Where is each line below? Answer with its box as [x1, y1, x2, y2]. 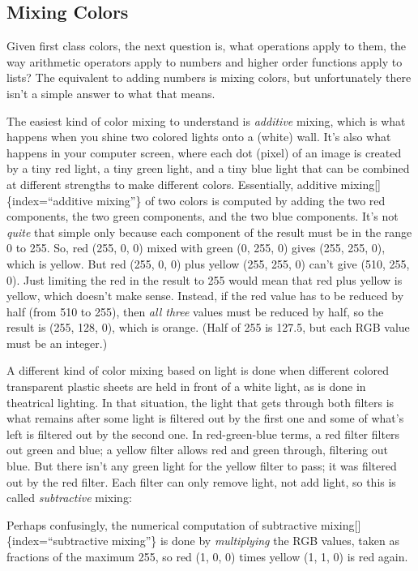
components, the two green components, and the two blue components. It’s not [6, 208, 399, 225]
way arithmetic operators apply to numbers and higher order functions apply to [6, 53, 403, 70]
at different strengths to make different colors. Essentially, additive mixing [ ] [6, 175, 381, 192]
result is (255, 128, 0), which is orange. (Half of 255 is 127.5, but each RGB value [6, 319, 410, 336]
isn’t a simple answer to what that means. [6, 84, 215, 101]
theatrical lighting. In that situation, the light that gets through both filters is [6, 393, 395, 410]
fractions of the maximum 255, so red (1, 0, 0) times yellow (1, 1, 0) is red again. [6, 548, 408, 565]
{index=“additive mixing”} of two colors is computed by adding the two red [6, 191, 386, 208]
